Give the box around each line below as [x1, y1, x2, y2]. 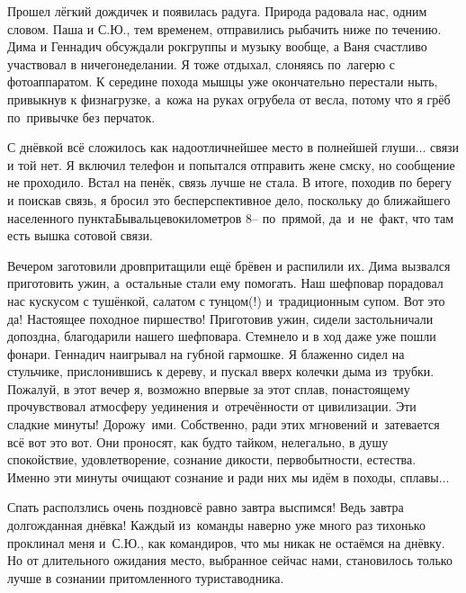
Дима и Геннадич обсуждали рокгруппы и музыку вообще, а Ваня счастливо [7, 37, 427, 56]
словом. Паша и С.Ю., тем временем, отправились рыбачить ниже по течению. [7, 19, 442, 38]
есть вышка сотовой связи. [7, 226, 153, 245]
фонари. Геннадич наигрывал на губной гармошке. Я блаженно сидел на [7, 344, 405, 363]
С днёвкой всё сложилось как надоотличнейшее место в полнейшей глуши [7, 138, 416, 157]
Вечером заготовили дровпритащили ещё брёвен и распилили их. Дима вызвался [7, 256, 451, 274]
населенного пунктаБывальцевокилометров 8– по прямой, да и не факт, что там [7, 208, 454, 227]
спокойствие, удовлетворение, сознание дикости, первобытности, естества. [7, 450, 417, 469]
